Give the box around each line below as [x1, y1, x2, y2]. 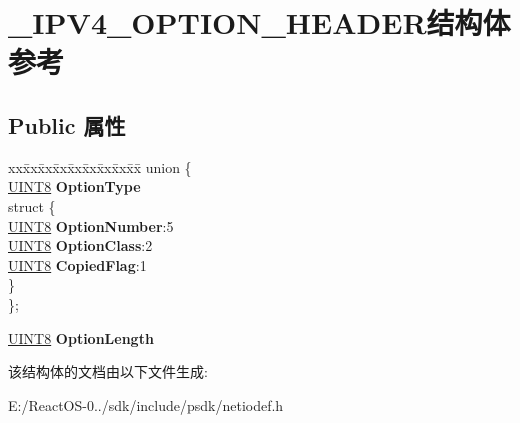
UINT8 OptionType [8, 176, 141, 197]
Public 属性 [8, 109, 126, 140]
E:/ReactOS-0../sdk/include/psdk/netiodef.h [8, 394, 284, 415]
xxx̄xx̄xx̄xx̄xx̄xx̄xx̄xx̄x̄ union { [8, 156, 192, 177]
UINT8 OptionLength [8, 327, 154, 348]
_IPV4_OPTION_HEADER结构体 [8, 2, 511, 43]
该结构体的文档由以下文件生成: [8, 361, 208, 382]
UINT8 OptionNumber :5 [8, 215, 174, 236]
